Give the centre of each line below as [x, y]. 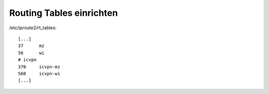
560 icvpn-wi [39, 73]
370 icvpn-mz [39, 67]
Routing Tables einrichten [64, 13]
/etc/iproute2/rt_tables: [33, 28]
